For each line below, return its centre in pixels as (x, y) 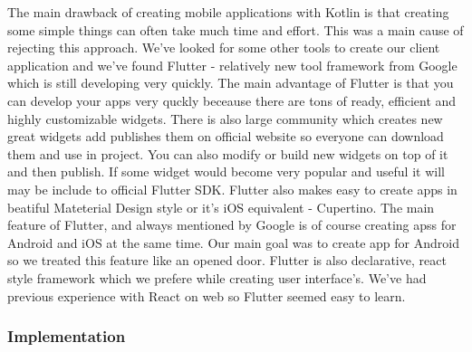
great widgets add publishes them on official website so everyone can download (226, 136)
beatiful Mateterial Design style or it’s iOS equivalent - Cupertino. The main (221, 207)
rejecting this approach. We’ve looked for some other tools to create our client (224, 48)
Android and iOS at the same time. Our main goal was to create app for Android (233, 242)
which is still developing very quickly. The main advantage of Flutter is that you (231, 83)
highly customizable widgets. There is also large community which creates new (225, 118)
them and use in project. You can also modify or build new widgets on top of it (228, 153)
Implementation (67, 336)
